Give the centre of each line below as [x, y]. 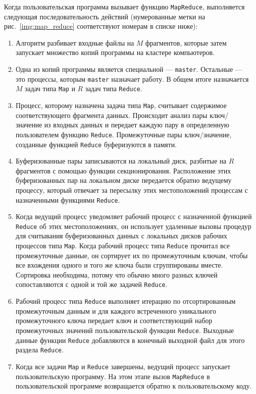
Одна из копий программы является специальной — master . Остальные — [129, 69]
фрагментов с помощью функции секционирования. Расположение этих [123, 170]
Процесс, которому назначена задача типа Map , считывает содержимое [121, 105]
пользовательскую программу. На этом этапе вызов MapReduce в [113, 376]
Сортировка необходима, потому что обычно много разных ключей [117, 274]
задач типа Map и [50, 88]
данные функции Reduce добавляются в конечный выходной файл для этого [130, 340]
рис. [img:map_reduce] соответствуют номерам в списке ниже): [101, 26]
